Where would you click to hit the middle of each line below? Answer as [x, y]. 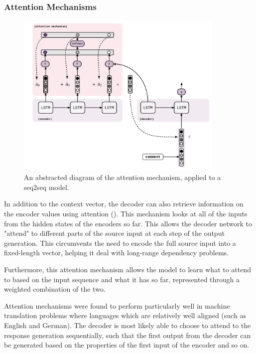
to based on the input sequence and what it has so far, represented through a [122, 279]
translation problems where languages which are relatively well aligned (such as [125, 315]
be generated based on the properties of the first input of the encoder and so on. [127, 345]
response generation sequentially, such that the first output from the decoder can [128, 335]
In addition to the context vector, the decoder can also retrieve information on [124, 204]
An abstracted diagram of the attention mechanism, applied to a [123, 177]
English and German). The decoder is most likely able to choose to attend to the [128, 325]
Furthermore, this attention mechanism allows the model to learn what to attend [128, 269]
